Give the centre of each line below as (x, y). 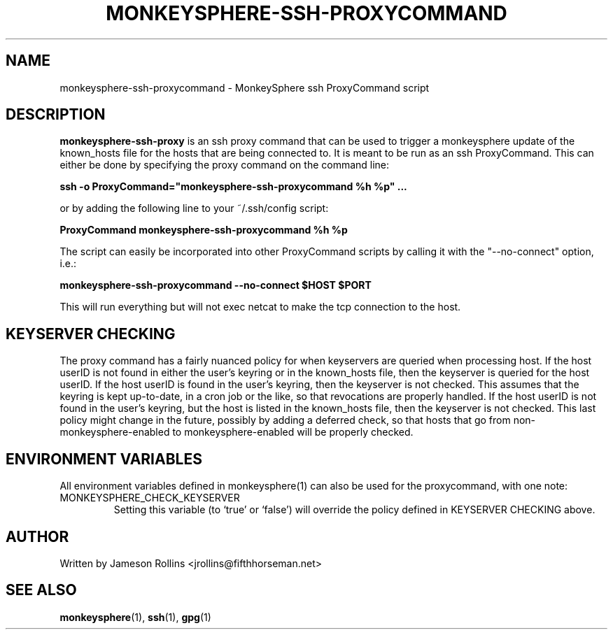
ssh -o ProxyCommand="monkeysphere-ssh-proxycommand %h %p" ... (233, 187)
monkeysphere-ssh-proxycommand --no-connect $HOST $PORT (216, 285)
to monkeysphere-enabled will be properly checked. (293, 432)
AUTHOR (37, 536)
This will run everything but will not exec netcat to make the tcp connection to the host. (260, 307)
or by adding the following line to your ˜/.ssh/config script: (194, 208)
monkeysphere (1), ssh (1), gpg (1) (135, 617)
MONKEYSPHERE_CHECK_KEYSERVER (150, 498)
